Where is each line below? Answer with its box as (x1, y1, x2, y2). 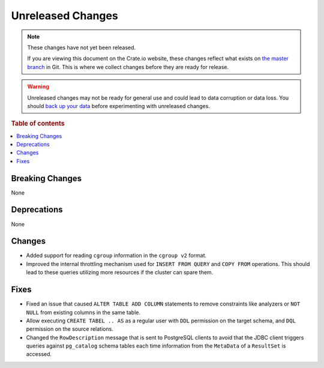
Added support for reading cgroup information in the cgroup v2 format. (26, 252, 207, 259)
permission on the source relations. (26, 325, 113, 333)
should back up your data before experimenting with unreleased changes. (27, 102, 210, 109)
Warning (27, 83, 49, 90)
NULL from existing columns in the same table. (26, 309, 141, 316)
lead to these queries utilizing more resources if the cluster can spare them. (26, 269, 214, 276)
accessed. (26, 351, 52, 358)
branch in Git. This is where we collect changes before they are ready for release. (27, 63, 229, 70)
